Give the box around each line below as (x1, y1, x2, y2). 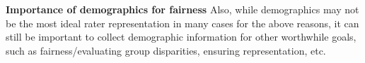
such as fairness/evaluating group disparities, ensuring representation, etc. (6, 43, 326, 57)
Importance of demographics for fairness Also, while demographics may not (6, 2, 359, 16)
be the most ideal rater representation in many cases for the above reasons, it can (6, 15, 359, 30)
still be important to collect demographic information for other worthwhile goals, (6, 29, 357, 44)
